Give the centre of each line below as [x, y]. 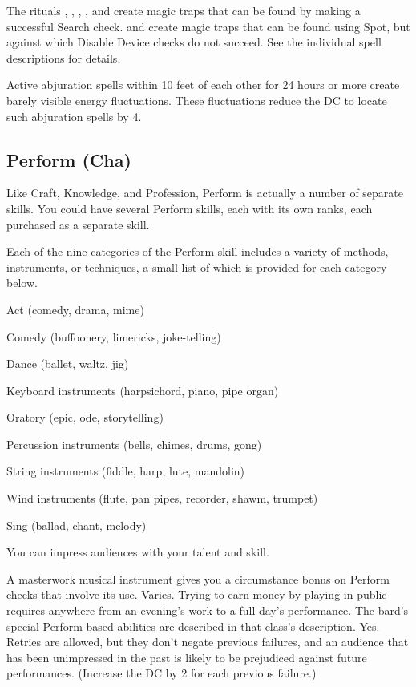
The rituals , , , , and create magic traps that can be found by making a [184, 10]
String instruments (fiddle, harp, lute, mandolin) [126, 471]
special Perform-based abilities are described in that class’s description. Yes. [193, 626]
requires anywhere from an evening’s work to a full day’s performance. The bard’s [208, 610]
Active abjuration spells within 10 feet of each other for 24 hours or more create [203, 85]
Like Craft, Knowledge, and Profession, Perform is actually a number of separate [205, 193]
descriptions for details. [64, 57]
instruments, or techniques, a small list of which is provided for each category [197, 267]
